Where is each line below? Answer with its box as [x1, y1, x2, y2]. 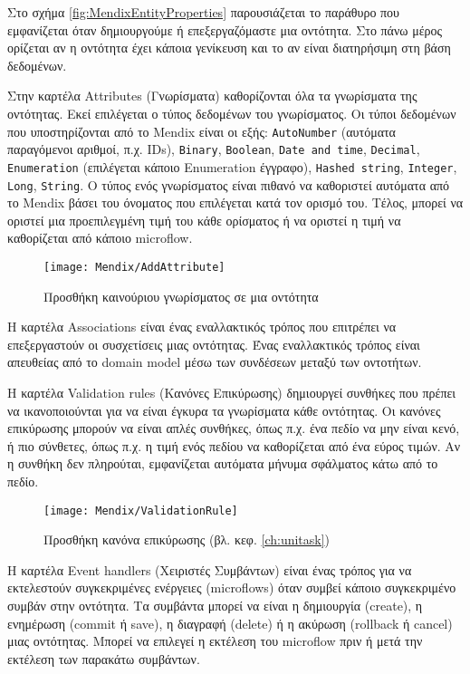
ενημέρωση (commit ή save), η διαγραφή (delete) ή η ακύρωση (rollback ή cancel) [7, 613, 453, 632]
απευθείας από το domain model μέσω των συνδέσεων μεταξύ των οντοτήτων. [7, 352, 422, 371]
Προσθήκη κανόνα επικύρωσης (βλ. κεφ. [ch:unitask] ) [43, 530, 331, 549]
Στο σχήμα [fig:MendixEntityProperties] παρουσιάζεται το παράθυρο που [7, 3, 400, 21]
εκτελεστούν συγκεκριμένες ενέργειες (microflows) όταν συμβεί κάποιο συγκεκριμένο [7, 578, 456, 597]
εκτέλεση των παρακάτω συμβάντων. [7, 649, 200, 668]
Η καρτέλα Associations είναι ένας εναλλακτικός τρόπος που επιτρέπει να [7, 317, 397, 336]
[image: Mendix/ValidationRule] [43, 504, 238, 517]
